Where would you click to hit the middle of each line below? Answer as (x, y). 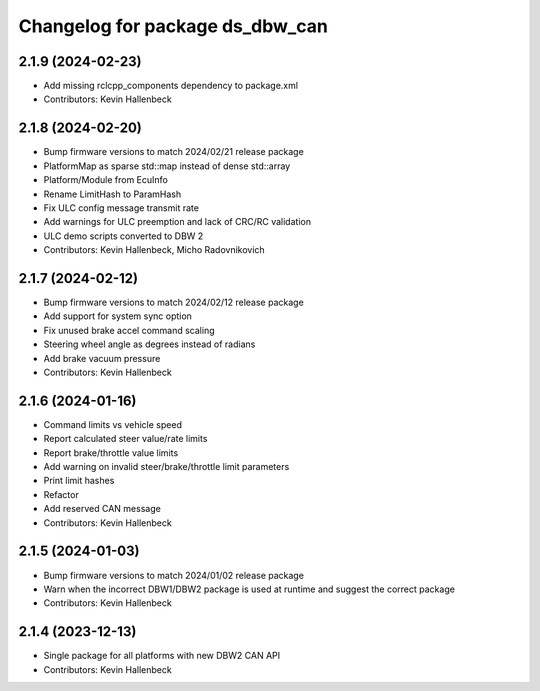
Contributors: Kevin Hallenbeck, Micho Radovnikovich (154, 250)
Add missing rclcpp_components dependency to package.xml (171, 86)
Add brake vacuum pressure (102, 358)
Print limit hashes (79, 481)
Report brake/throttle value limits (111, 452)
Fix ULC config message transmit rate (121, 207)
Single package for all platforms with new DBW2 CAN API (161, 656)
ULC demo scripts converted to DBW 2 (123, 236)
